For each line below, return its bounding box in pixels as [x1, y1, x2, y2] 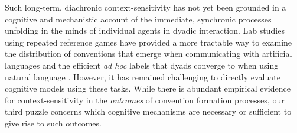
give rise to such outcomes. [5, 116, 102, 129]
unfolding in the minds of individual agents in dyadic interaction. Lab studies [5, 24, 285, 37]
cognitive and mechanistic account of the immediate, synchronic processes [5, 12, 272, 25]
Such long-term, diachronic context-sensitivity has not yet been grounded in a [5, 1, 286, 13]
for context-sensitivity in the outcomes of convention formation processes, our [5, 93, 285, 106]
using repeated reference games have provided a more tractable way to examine [5, 35, 292, 48]
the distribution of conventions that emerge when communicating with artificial [5, 47, 292, 60]
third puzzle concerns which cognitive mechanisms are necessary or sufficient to [5, 105, 292, 118]
